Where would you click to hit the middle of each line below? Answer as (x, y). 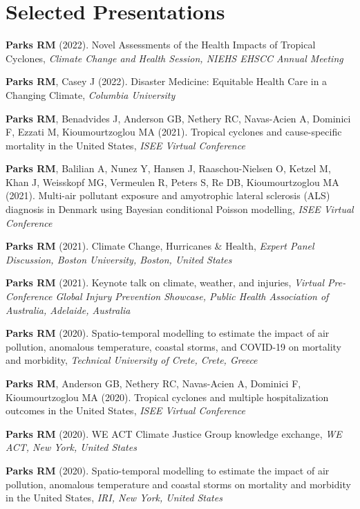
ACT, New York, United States (71, 447)
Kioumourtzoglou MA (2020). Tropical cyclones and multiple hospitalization (167, 397)
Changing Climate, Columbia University (91, 94)
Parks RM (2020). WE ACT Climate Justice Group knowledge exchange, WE (174, 433)
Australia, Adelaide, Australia (68, 309)
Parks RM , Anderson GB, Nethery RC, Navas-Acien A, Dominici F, (153, 383)
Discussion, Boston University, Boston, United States (119, 259)
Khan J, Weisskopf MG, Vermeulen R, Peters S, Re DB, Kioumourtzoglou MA (172, 182)
